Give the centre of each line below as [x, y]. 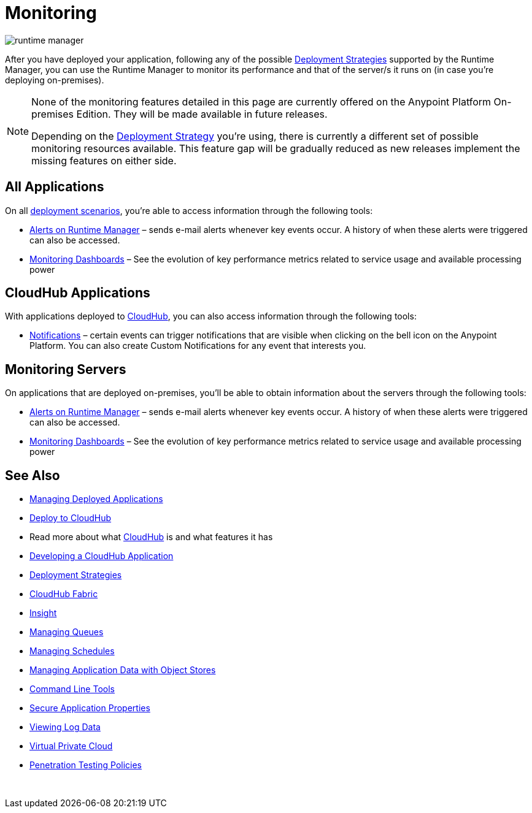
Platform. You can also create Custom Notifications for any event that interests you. [198, 346]
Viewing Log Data [65, 727]
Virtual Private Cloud [71, 746]
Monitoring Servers [66, 369]
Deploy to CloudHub [71, 518]
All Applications [55, 187]
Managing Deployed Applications [96, 499]
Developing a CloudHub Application [102, 556]
